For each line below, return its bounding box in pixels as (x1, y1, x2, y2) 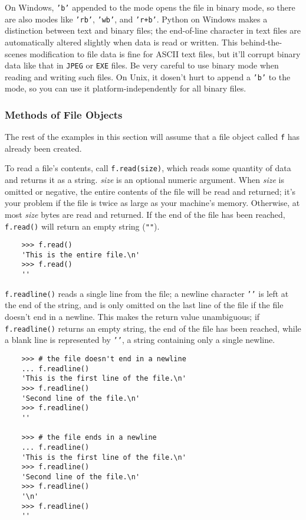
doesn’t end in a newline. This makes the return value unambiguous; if (5, 310, 260, 323)
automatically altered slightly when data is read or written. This (5, 35, 238, 48)
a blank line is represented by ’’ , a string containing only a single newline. (5, 333, 275, 346)
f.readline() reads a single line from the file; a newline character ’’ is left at (5, 287, 289, 299)
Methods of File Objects (5, 107, 123, 122)
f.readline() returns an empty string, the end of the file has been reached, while (5, 322, 301, 334)
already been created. (5, 142, 82, 154)
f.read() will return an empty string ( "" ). (5, 220, 160, 232)
